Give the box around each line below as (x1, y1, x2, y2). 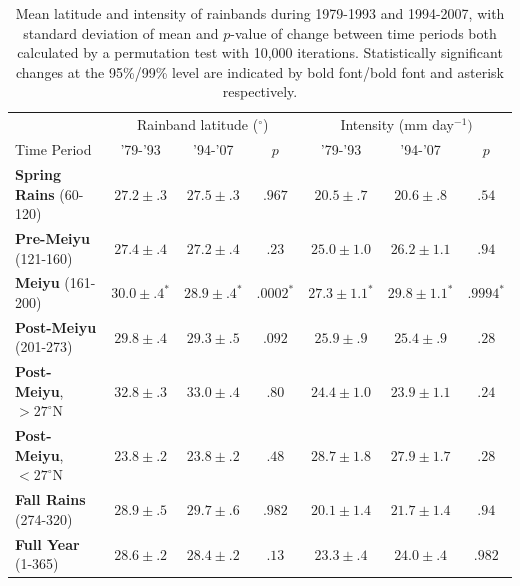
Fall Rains (15, 489, 86, 510)
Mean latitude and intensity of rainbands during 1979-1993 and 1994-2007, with (15, 3, 505, 23)
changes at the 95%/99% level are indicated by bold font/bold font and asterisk (16, 61, 504, 82)
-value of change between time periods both (230, 22, 497, 43)
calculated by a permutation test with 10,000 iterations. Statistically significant (17, 42, 503, 63)
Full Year (15, 533, 80, 554)
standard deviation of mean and (23, 22, 219, 43)
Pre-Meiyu (15, 227, 90, 248)
